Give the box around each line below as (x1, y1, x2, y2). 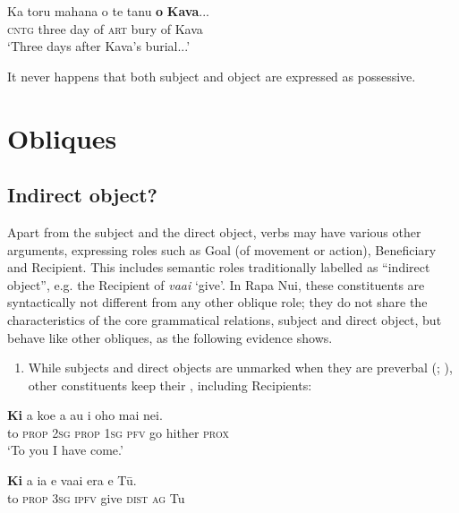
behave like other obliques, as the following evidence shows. (7, 328, 333, 346)
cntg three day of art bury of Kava (7, 19, 203, 38)
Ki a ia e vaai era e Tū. (7, 471, 137, 490)
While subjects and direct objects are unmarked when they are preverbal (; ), (28, 358, 453, 377)
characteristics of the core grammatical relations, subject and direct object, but (7, 310, 442, 329)
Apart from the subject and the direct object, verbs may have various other (7, 222, 421, 241)
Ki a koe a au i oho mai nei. (7, 406, 163, 424)
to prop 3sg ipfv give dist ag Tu (7, 488, 185, 507)
